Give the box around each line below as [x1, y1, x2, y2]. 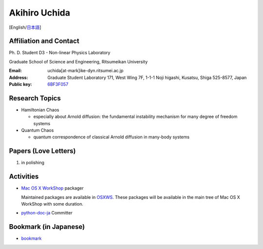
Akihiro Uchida [9, 7, 71, 18]
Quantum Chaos [21, 127, 54, 134]
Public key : [9, 81, 32, 87]
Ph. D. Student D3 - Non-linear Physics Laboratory [9, 50, 111, 56]
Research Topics [9, 94, 61, 102]
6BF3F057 [47, 81, 69, 87]
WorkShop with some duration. [21, 201, 84, 207]
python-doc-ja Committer [21, 210, 73, 216]
